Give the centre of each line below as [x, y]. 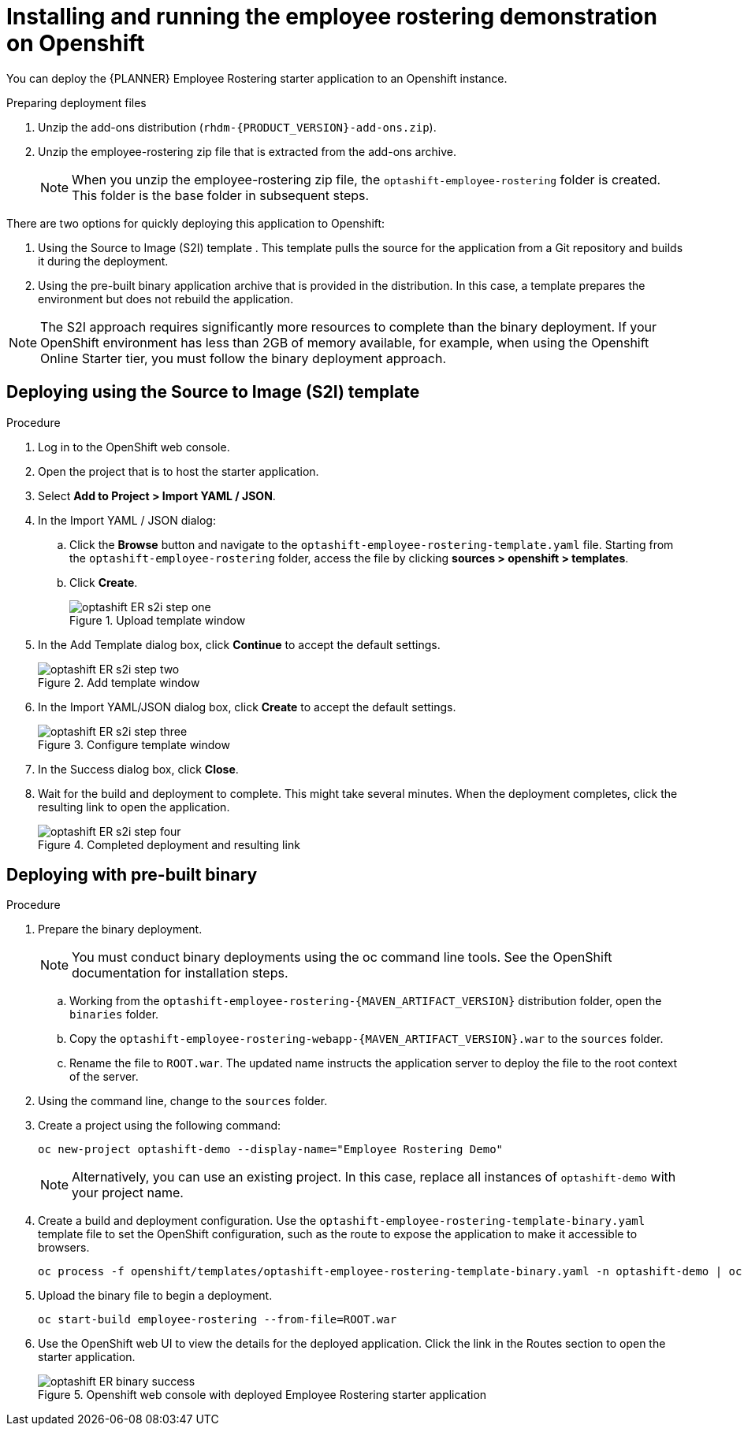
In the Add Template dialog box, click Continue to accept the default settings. [239, 644]
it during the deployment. [103, 261]
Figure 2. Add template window [119, 682]
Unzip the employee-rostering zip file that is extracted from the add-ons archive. [247, 151]
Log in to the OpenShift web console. [134, 447]
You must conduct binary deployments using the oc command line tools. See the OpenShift [342, 957]
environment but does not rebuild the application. [166, 299]
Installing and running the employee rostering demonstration [332, 17]
